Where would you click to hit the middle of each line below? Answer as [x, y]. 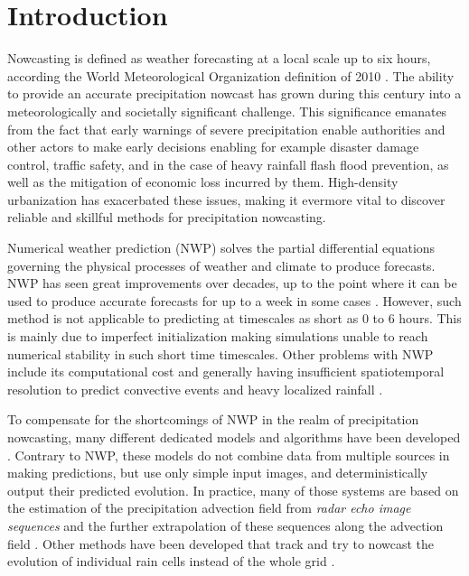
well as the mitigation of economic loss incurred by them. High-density [203, 182]
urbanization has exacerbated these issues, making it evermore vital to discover [226, 199]
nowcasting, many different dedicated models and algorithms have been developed [234, 437]
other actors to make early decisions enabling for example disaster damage [213, 147]
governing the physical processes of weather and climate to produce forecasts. [221, 265]
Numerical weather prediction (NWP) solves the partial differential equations [221, 248]
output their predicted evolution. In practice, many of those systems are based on [233, 490]
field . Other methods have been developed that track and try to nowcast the [220, 543]
